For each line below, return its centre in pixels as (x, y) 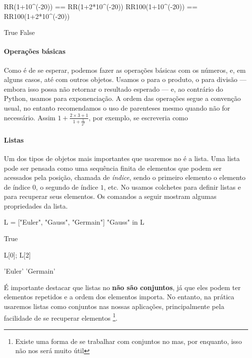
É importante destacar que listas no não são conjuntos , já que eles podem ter (122, 287)
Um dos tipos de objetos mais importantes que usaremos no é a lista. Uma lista (122, 158)
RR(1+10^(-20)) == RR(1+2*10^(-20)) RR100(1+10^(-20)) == (101, 6)
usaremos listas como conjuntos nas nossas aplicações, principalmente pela (114, 306)
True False (19, 32)
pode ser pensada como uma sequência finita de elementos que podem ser (113, 168)
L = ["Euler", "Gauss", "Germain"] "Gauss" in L (74, 222)
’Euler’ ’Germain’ (30, 271)
